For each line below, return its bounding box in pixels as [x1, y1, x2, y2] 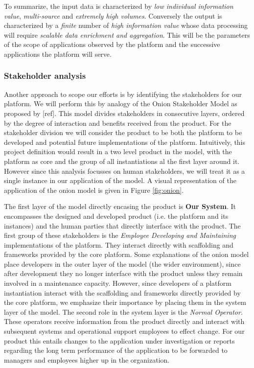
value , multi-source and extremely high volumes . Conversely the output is [4, 10, 222, 21]
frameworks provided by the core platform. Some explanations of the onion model [4, 249, 249, 259]
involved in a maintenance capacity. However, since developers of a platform [4, 278, 231, 288]
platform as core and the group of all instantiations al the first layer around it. [4, 156, 240, 166]
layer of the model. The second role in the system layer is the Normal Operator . [4, 306, 243, 317]
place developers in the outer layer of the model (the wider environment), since [4, 258, 241, 269]
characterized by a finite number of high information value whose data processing [4, 20, 248, 30]
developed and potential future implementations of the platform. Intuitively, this [4, 137, 246, 147]
